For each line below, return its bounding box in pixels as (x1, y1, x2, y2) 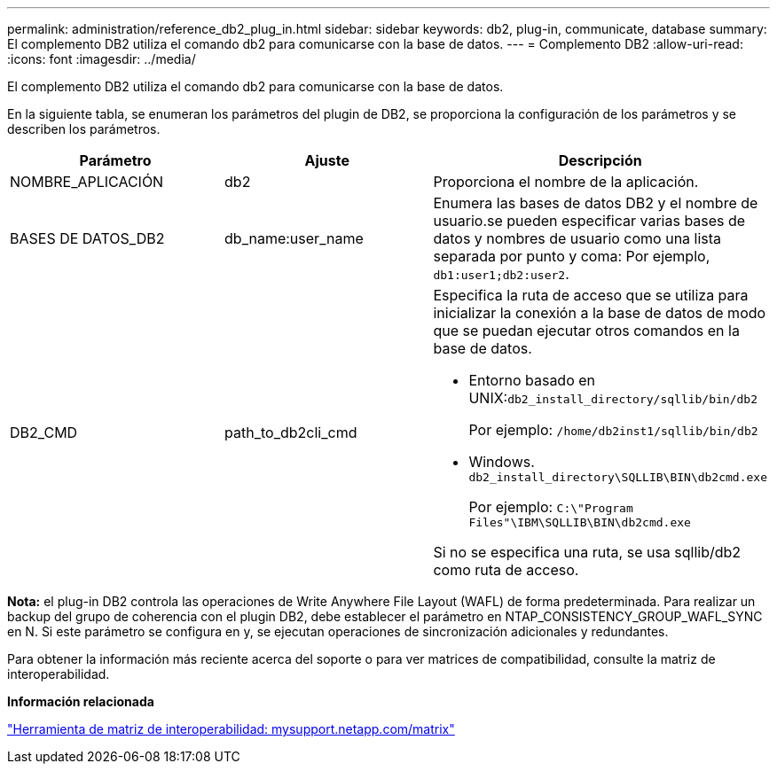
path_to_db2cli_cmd (224, 424, 357, 441)
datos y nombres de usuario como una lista (433, 230, 722, 247)
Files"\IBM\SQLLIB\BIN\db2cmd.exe (468, 516, 691, 529)
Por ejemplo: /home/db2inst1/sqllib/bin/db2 (468, 421, 758, 439)
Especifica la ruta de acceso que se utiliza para (433, 286, 749, 304)
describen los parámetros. (7, 121, 161, 136)
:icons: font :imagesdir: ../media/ (7, 51, 196, 66)
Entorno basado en (468, 371, 596, 389)
